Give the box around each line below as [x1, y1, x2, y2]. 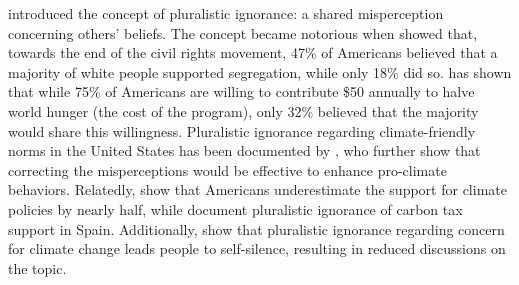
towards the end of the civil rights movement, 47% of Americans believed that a [8, 42, 498, 63]
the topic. [8, 257, 67, 278]
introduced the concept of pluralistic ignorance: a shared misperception [8, 3, 444, 23]
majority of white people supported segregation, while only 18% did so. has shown [8, 61, 512, 82]
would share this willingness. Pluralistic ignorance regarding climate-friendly [8, 120, 476, 141]
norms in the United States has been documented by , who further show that [8, 140, 481, 161]
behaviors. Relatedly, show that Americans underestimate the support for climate [8, 179, 507, 200]
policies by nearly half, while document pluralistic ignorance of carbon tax [8, 198, 463, 219]
